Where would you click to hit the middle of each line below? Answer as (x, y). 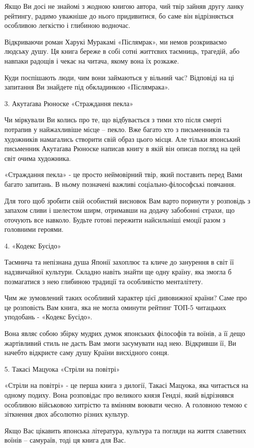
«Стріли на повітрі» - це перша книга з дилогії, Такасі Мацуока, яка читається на (127, 385)
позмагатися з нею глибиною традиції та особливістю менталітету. (104, 281)
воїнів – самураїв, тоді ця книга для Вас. (65, 440)
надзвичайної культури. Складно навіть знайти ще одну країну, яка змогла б (118, 272)
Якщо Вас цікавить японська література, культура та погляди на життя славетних (125, 430)
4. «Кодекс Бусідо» (33, 245)
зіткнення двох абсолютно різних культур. (67, 414)
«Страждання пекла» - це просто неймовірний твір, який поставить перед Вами (124, 174)
